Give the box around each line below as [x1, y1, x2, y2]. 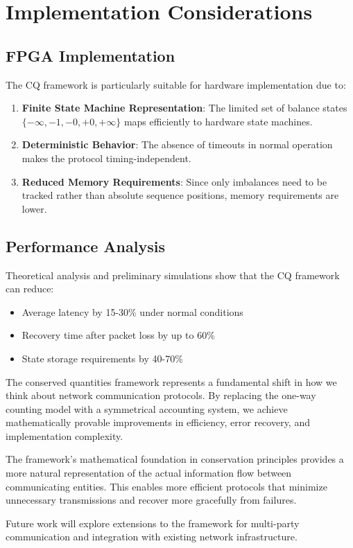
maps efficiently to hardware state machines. [123, 114, 313, 128]
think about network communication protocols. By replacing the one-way [6, 388, 316, 403]
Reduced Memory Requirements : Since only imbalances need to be [21, 174, 327, 188]
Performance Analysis [6, 235, 165, 256]
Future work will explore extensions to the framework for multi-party [6, 515, 300, 530]
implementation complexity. [6, 428, 123, 443]
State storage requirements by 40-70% [21, 351, 183, 365]
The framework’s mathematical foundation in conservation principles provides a [6, 452, 344, 466]
